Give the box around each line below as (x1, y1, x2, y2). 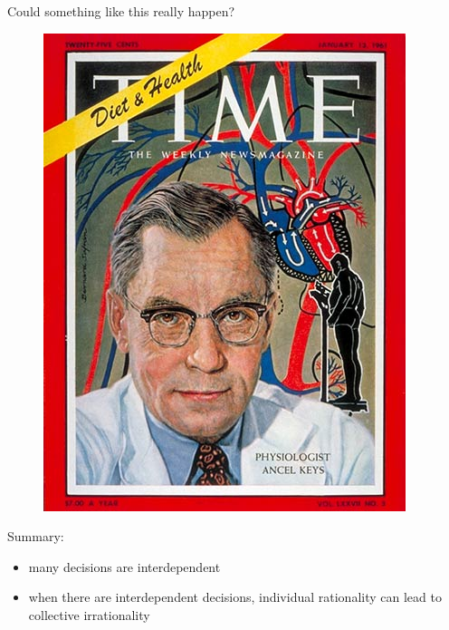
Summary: (7, 527, 64, 546)
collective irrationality (28, 605, 150, 624)
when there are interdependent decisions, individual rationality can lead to (28, 587, 442, 606)
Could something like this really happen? (7, 2, 235, 20)
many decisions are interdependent (28, 557, 221, 576)
